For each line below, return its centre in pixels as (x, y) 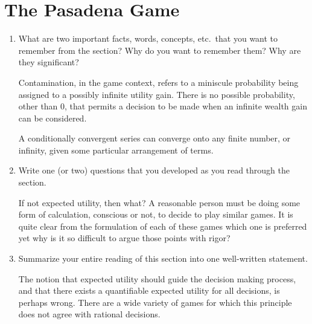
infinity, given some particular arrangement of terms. (116, 150)
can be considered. (53, 118)
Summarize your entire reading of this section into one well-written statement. (163, 258)
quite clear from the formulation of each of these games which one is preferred (163, 226)
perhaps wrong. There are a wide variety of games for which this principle (155, 302)
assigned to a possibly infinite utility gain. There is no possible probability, (157, 94)
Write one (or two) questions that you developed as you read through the (154, 170)
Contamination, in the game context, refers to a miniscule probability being (158, 82)
